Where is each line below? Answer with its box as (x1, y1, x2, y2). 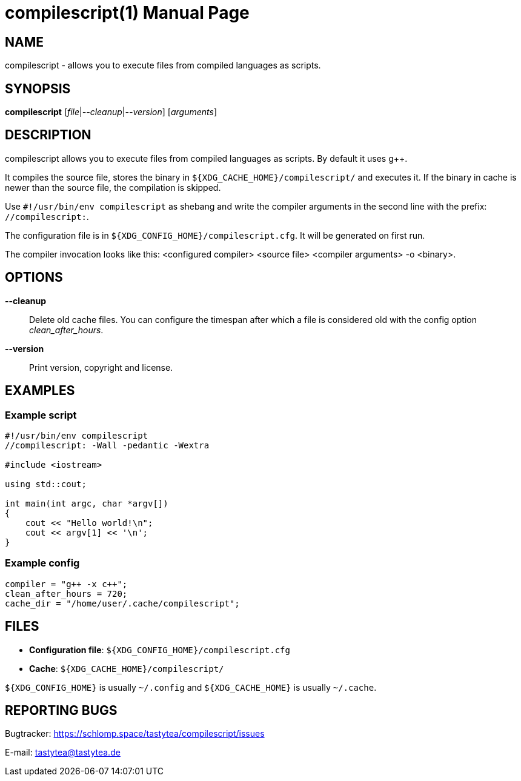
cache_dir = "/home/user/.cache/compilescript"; (5, 598, 240, 608)
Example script (5, 408, 77, 421)
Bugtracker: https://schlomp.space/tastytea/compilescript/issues (5, 728, 265, 739)
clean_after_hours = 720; (5, 588, 128, 599)
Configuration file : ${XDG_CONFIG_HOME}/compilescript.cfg (29, 644, 290, 655)
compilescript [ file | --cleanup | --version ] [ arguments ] (5, 107, 217, 118)
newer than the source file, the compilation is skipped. (5, 182, 221, 193)
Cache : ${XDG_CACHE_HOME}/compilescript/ (29, 663, 224, 674)
